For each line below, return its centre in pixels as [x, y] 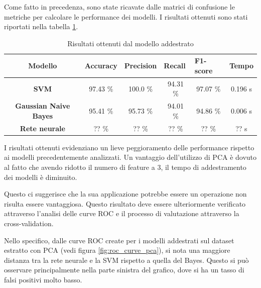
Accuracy [101, 66]
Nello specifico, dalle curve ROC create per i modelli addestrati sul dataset [119, 240]
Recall [175, 66]
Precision [141, 66]
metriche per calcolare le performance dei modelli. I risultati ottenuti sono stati [126, 16]
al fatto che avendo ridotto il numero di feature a [80, 167]
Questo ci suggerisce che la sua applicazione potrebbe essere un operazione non [125, 194]
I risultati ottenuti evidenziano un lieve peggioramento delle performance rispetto [129, 147]
